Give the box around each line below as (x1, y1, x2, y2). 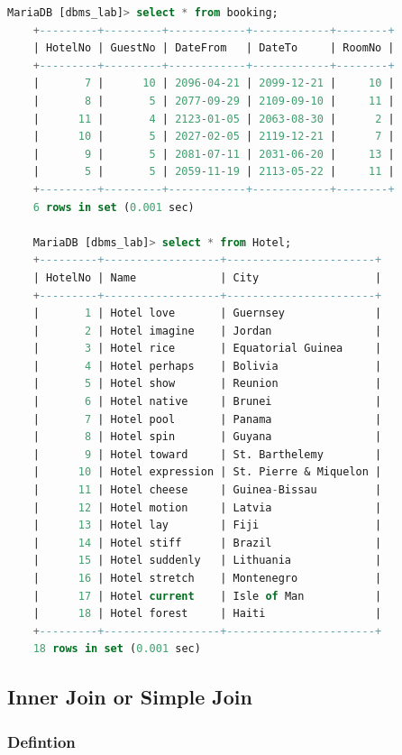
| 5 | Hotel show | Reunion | (32, 377, 382, 391)
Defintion (7, 730, 76, 752)
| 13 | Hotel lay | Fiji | (32, 519, 382, 532)
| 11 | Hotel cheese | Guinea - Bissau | (32, 483, 382, 497)
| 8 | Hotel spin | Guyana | (32, 430, 382, 444)
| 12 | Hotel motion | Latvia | (32, 501, 382, 514)
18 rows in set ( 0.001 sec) (32, 642, 201, 656)
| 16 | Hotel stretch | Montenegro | (32, 572, 382, 585)
